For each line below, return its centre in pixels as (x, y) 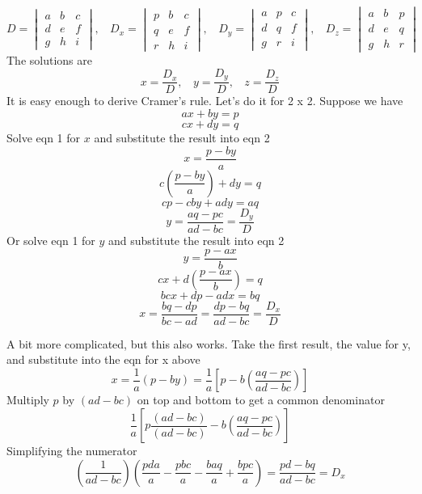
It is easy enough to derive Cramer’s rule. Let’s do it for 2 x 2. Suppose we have (205, 101)
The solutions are (49, 60)
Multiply (28, 400)
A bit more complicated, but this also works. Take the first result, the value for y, (209, 343)
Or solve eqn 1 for (51, 241)
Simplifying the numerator (72, 451)
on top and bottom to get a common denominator (261, 400)
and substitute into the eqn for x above (103, 359)
